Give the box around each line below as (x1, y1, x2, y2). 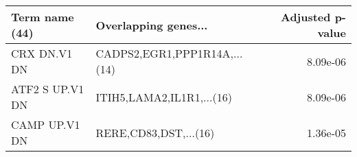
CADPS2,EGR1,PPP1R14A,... (95, 45, 243, 61)
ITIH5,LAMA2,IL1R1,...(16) (95, 88, 232, 105)
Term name (11, 9, 74, 25)
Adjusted (280, 9, 331, 25)
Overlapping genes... (95, 16, 208, 33)
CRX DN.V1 (11, 45, 73, 61)
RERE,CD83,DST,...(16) (95, 124, 215, 141)
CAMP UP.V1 (11, 117, 80, 132)
